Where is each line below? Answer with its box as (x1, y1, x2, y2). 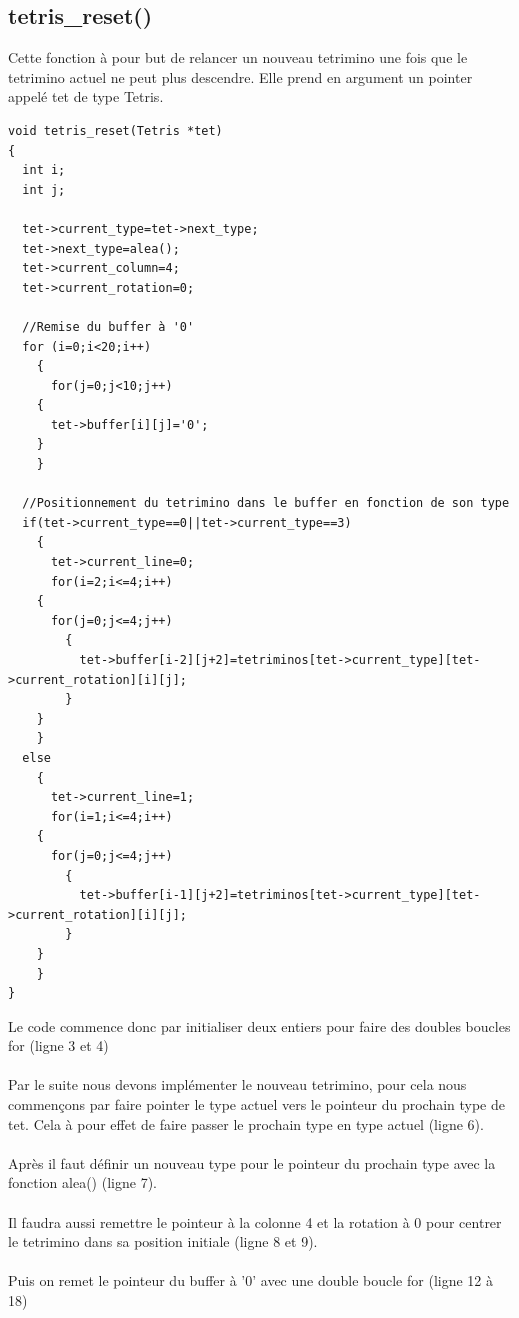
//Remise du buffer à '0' (22, 319, 195, 334)
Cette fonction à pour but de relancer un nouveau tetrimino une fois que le (8, 47, 468, 68)
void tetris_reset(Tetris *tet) (8, 123, 223, 138)
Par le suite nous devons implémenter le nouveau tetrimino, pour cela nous (8, 1074, 467, 1095)
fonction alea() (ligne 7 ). (8, 1172, 157, 1193)
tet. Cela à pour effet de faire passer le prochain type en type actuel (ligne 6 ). (8, 1113, 484, 1134)
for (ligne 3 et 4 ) (8, 1035, 109, 1056)
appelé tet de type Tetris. (8, 86, 164, 107)
